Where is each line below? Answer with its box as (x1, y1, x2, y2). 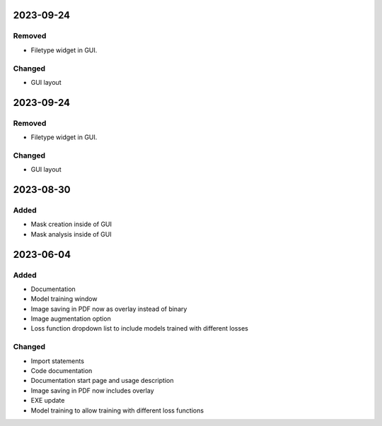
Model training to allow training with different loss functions (30, 406, 204, 415)
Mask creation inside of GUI (30, 220, 112, 229)
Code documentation (30, 367, 93, 374)
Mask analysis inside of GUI (30, 230, 112, 238)
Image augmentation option (30, 314, 111, 323)
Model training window (30, 295, 98, 303)
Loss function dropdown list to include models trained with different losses (30, 324, 249, 333)
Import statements (30, 357, 85, 365)
